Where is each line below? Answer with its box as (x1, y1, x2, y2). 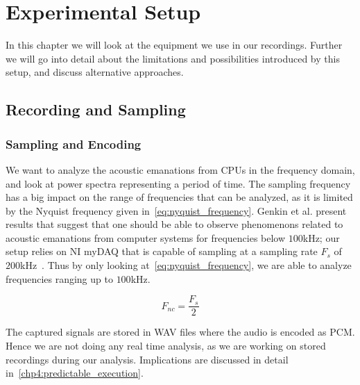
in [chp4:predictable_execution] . (6, 366, 144, 380)
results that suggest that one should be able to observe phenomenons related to (6, 217, 343, 231)
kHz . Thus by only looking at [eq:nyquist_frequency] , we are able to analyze (20, 258, 352, 272)
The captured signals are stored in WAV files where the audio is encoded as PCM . (6, 325, 355, 339)
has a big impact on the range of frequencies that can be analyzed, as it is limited (6, 190, 353, 204)
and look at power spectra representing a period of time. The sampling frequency (6, 176, 351, 190)
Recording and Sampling (6, 99, 186, 120)
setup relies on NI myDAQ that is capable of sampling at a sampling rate (6, 244, 318, 259)
